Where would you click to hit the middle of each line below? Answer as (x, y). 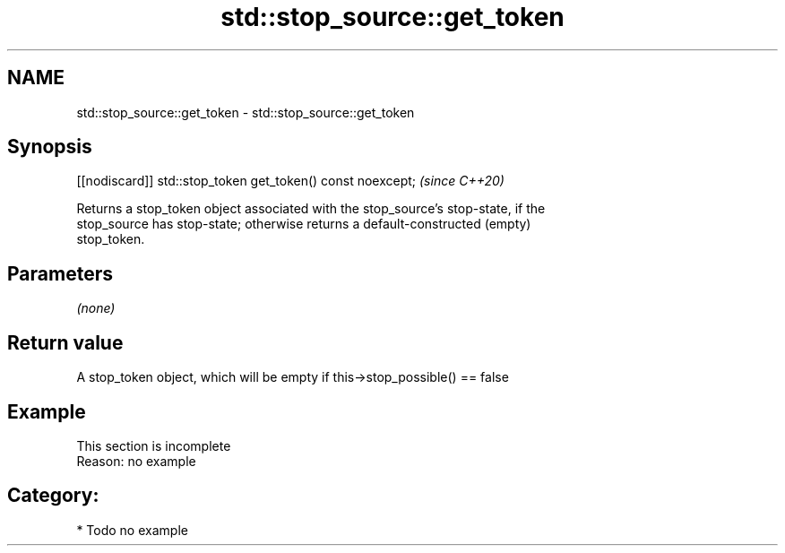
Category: (53, 496)
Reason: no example (136, 461)
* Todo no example (132, 530)
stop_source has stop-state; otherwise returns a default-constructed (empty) (304, 224)
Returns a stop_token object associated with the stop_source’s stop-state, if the (311, 209)
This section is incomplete (154, 445)
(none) (96, 308)
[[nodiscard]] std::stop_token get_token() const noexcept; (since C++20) (290, 181)
